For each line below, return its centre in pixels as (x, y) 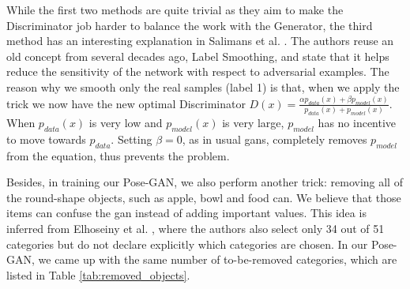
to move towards (46, 139)
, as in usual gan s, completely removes (275, 139)
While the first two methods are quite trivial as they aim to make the (175, 9)
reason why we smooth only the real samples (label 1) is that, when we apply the (203, 86)
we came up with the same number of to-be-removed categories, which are (218, 259)
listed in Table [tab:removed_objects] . (98, 274)
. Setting (132, 139)
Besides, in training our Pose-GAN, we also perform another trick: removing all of (205, 182)
